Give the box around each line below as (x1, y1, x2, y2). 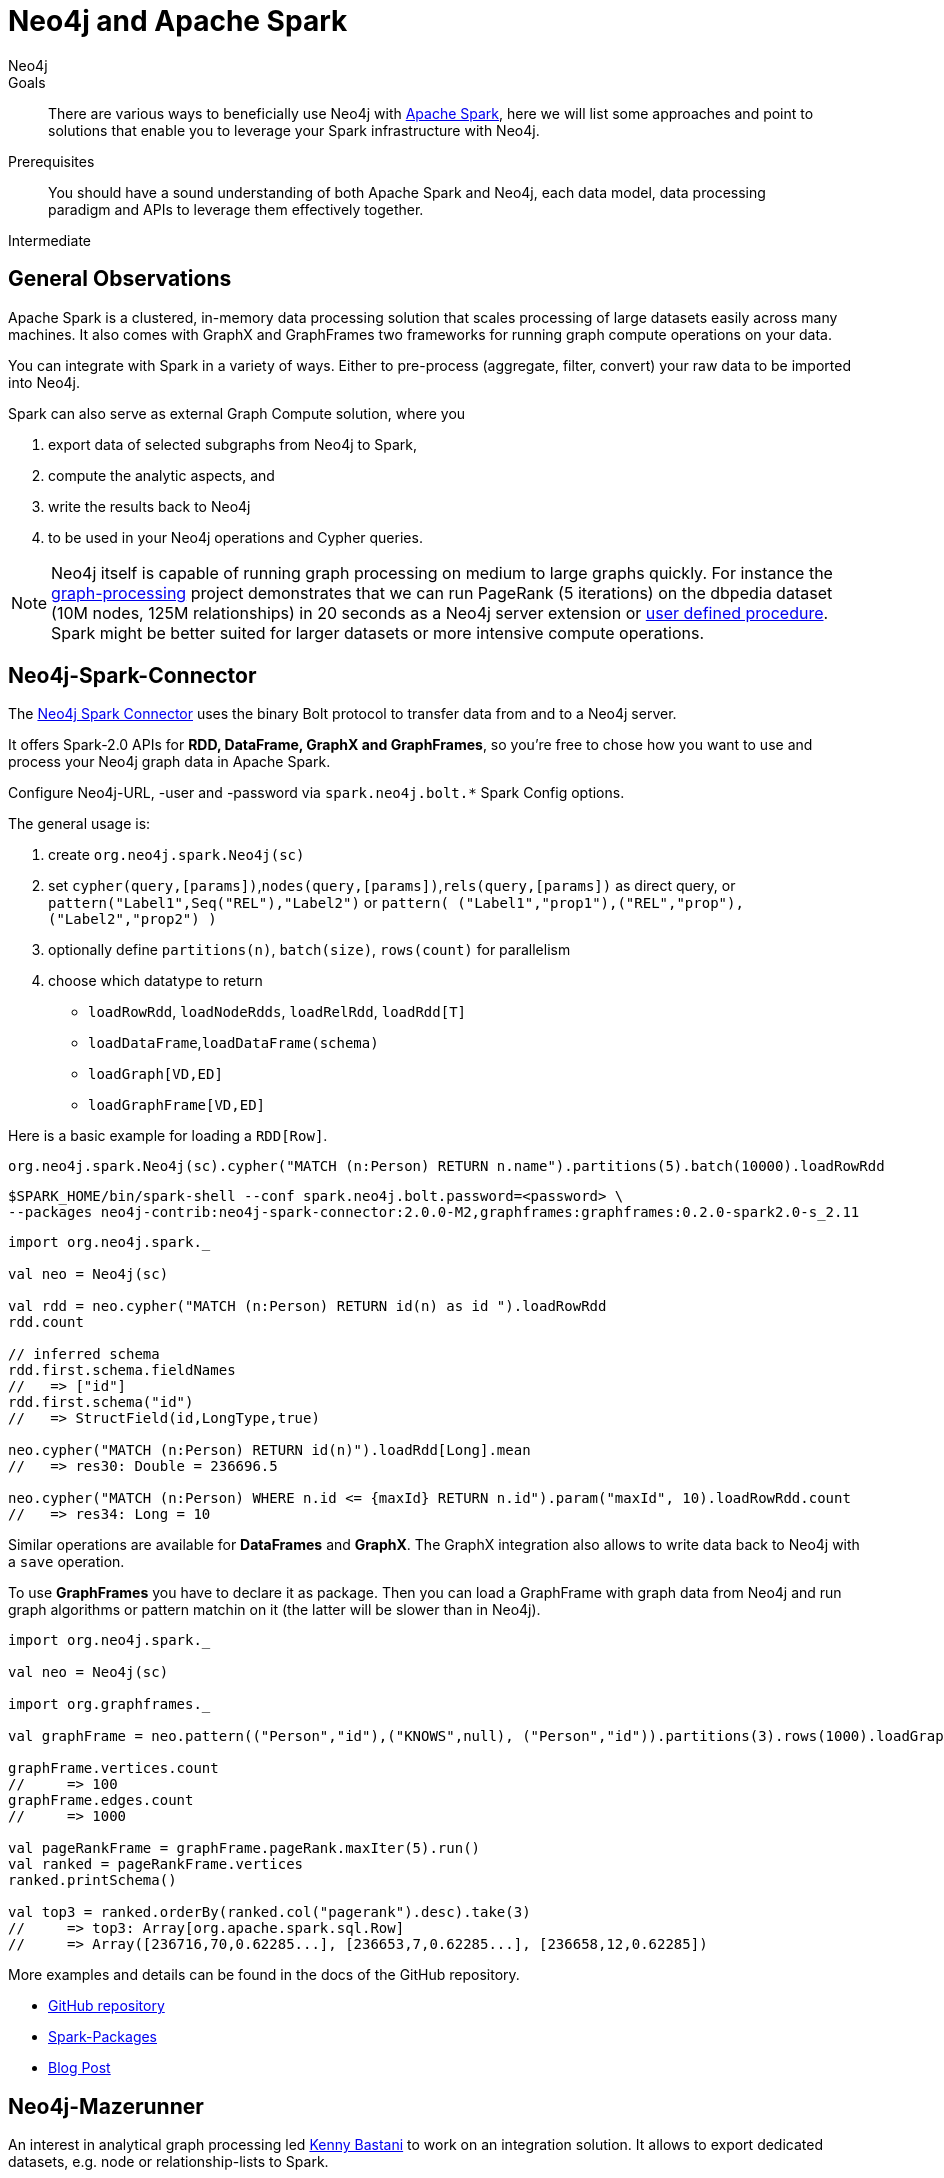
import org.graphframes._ (8, 1696, 211, 1713)
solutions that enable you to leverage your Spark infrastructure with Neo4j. (48, 121, 540, 139)
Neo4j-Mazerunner (8, 2093, 204, 2119)
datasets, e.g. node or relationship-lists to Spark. (8, 2153, 329, 2171)
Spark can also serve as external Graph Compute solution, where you (8, 404, 466, 422)
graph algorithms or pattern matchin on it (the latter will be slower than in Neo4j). (8, 1601, 541, 1619)
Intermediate (8, 231, 91, 249)
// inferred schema (8, 1346, 160, 1363)
